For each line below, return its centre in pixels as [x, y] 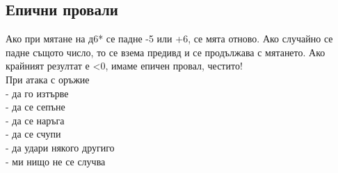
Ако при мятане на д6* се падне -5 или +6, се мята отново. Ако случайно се [169, 39]
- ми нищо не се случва [56, 161]
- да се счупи [33, 134]
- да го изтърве [37, 93]
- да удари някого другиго [60, 147]
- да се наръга [35, 120]
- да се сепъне [35, 107]
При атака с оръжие [48, 79]
